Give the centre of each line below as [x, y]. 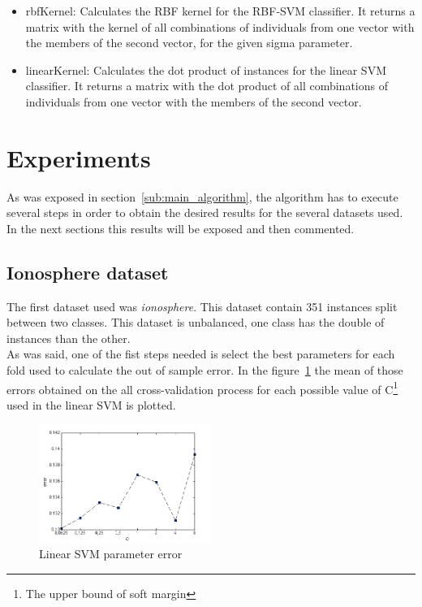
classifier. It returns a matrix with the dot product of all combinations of [207, 86]
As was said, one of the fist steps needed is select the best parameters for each [201, 354]
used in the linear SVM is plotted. [91, 404]
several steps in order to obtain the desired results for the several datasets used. [205, 212]
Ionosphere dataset [88, 272]
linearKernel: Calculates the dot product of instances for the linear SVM [206, 69]
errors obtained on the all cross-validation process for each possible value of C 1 [202, 388]
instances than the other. [69, 338]
